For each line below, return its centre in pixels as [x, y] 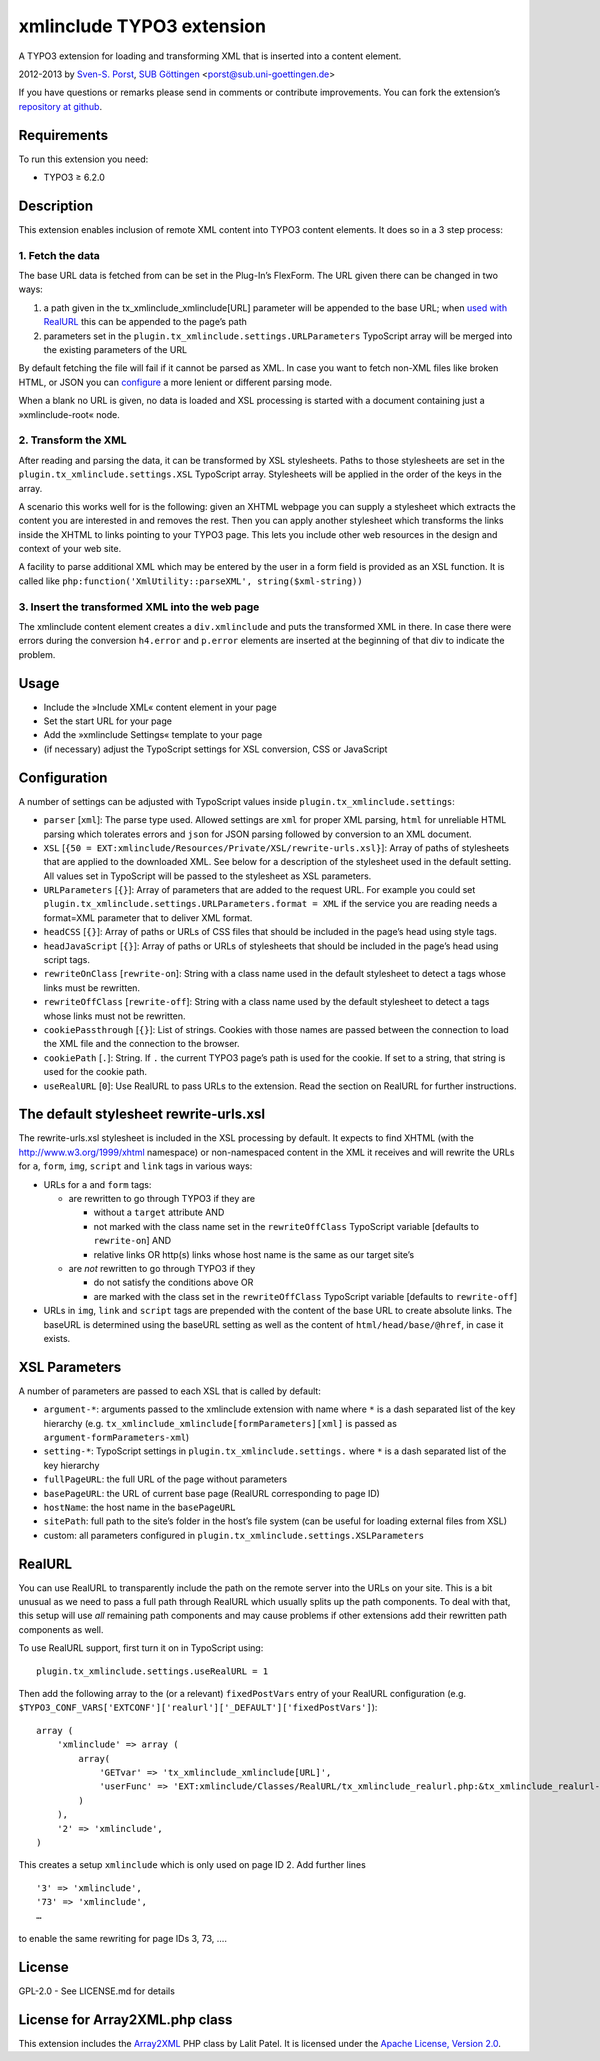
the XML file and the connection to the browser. [141, 1044]
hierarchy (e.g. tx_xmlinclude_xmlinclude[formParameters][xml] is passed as [220, 1423]
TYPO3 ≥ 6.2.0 [74, 177]
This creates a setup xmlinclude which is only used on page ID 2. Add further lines [192, 1865]
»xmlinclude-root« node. [69, 414]
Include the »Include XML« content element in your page [160, 707]
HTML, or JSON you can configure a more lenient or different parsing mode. [175, 382]
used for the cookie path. [95, 1072]
